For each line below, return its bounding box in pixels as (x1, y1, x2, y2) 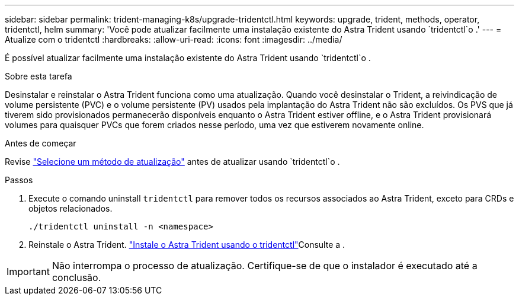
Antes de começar (5, 138, 76, 148)
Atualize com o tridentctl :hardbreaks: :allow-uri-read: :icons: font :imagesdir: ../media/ (5, 34, 342, 44)
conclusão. (52, 272, 101, 283)
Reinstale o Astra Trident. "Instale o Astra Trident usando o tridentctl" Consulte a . (28, 240, 345, 250)
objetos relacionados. (28, 203, 113, 213)
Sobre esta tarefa (5, 71, 72, 81)
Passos (5, 175, 33, 185)
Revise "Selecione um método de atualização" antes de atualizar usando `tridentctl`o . (5, 157, 340, 167)
